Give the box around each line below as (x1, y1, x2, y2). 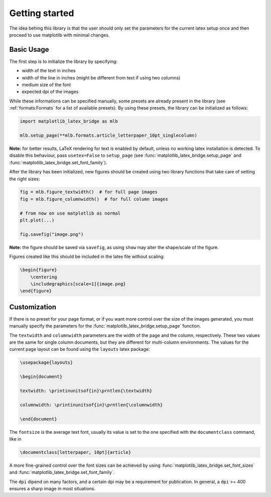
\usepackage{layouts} (20, 360, 73, 365)
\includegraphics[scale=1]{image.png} (30, 281, 126, 286)
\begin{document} (20, 374, 63, 379)
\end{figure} (20, 288, 52, 294)
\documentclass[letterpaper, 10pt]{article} (20, 449, 131, 455)
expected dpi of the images (22, 88, 79, 95)
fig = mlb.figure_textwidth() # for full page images (20, 189, 158, 195)
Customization (9, 303, 57, 311)
